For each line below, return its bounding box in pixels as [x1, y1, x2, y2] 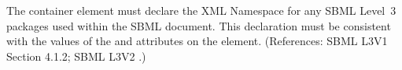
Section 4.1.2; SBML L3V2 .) [6, 47, 146, 64]
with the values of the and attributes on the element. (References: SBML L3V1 [6, 33, 388, 49]
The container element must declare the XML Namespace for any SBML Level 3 [6, 2, 396, 18]
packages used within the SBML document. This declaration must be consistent [6, 17, 391, 33]
